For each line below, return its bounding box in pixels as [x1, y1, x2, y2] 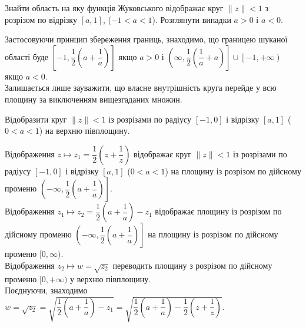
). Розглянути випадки [152, 13, 231, 25]
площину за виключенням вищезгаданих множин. [5, 93, 182, 105]
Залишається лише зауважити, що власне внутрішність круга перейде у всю [5, 81, 277, 94]
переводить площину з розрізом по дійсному [112, 259, 272, 271]
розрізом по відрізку [5, 13, 77, 25]
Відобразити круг [5, 113, 67, 125]
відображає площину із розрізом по [155, 205, 282, 217]
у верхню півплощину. [70, 272, 151, 285]
